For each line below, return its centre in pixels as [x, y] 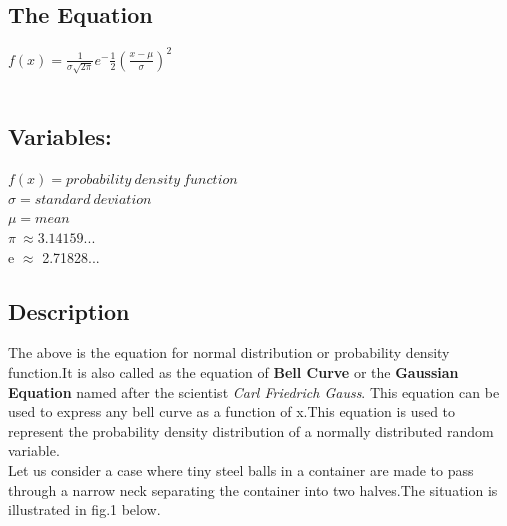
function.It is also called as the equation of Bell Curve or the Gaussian [233, 371]
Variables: [60, 136]
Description [69, 310]
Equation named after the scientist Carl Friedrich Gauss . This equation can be [254, 391]
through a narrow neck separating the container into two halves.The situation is [253, 489]
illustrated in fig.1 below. [84, 509]
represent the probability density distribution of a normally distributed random [251, 430]
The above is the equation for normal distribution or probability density [229, 352]
